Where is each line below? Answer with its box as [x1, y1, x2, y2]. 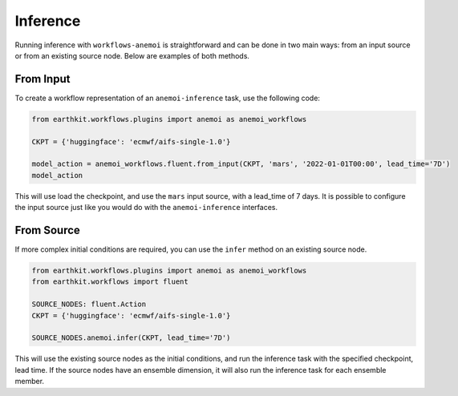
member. [14, 377, 44, 386]
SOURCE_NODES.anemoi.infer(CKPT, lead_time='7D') [31, 333, 231, 342]
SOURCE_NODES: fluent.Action [31, 300, 147, 309]
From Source [14, 223, 80, 236]
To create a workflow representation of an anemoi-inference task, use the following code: [14, 93, 321, 103]
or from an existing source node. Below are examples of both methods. [14, 51, 250, 60]
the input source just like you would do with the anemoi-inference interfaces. [14, 203, 278, 212]
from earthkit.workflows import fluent [31, 277, 188, 286]
